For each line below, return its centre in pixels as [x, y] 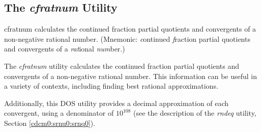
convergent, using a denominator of [59, 113]
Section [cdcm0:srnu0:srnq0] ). [50, 123]
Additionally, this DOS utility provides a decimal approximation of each [117, 103]
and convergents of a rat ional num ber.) [65, 49]
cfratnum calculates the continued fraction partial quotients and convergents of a [130, 29]
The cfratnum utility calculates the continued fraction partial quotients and [122, 65]
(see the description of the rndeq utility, [195, 113]
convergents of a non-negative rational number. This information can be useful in [131, 76]
